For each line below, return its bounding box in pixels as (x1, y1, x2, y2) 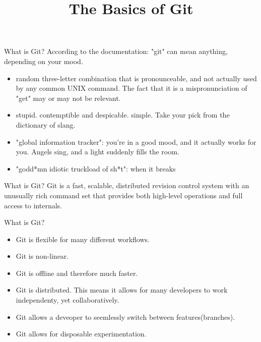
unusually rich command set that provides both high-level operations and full (4, 190, 243, 200)
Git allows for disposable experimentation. (16, 328, 147, 339)
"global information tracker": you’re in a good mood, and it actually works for (16, 136, 256, 147)
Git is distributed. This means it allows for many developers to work (16, 284, 228, 295)
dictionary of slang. (16, 119, 76, 130)
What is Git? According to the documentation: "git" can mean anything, (4, 46, 228, 56)
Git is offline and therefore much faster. (16, 267, 138, 278)
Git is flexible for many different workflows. (16, 234, 150, 244)
